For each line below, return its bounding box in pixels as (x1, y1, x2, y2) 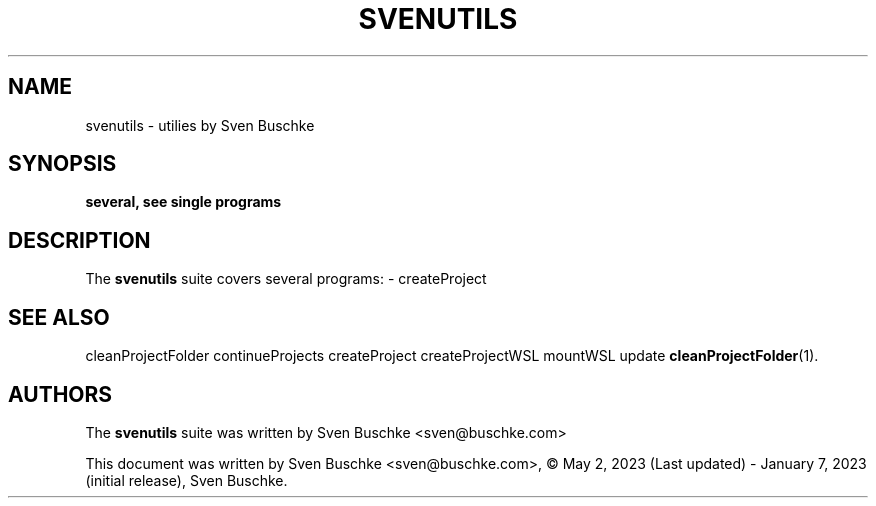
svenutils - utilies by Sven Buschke (85, 116, 315, 134)
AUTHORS (8, 381, 113, 407)
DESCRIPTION (8, 227, 151, 253)
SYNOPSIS (8, 151, 117, 177)
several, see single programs (85, 193, 282, 211)
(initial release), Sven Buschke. (85, 471, 288, 489)
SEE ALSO (8, 304, 110, 330)
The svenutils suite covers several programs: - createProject (85, 270, 487, 288)
